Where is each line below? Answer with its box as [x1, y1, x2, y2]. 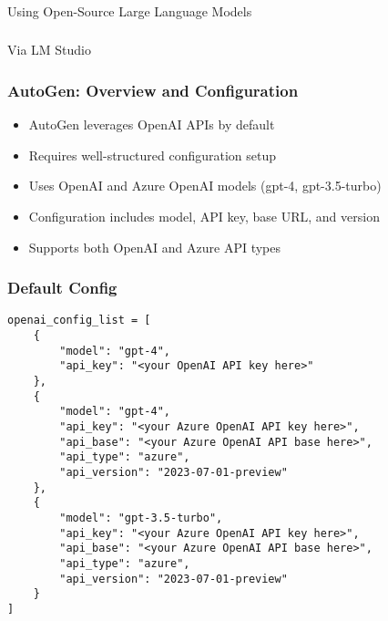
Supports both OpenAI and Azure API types [28, 237, 281, 256]
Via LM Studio [7, 40, 91, 59]
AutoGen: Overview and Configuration [7, 78, 299, 101]
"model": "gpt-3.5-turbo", [59, 511, 223, 524]
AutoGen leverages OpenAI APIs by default [28, 115, 275, 134]
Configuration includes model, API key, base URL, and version [28, 207, 380, 226]
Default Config [7, 276, 117, 299]
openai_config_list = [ [7, 314, 151, 327]
